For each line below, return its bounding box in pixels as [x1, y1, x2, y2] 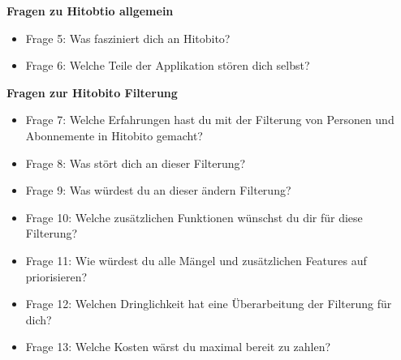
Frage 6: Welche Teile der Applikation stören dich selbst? [25, 57, 310, 74]
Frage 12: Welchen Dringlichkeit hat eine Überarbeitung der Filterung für [25, 295, 392, 312]
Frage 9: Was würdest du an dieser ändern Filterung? [25, 182, 291, 199]
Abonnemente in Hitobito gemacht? [25, 126, 203, 144]
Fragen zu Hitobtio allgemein [6, 2, 174, 19]
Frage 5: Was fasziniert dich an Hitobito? [25, 29, 231, 46]
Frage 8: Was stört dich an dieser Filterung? [25, 154, 246, 171]
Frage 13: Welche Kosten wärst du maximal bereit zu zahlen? [25, 338, 331, 355]
